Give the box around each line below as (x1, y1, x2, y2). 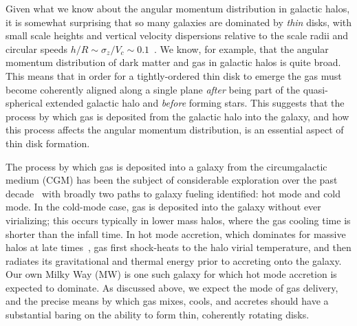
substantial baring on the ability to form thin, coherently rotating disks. (6, 307, 310, 322)
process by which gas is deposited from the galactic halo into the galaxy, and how (6, 109, 349, 123)
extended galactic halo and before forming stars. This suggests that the (45, 96, 345, 110)
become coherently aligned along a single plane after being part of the (6, 82, 301, 96)
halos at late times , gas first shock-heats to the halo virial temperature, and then (6, 240, 351, 254)
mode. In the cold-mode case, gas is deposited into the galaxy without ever (6, 199, 321, 214)
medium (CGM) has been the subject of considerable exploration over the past (6, 173, 338, 187)
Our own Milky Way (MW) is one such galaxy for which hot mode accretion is (6, 267, 337, 281)
